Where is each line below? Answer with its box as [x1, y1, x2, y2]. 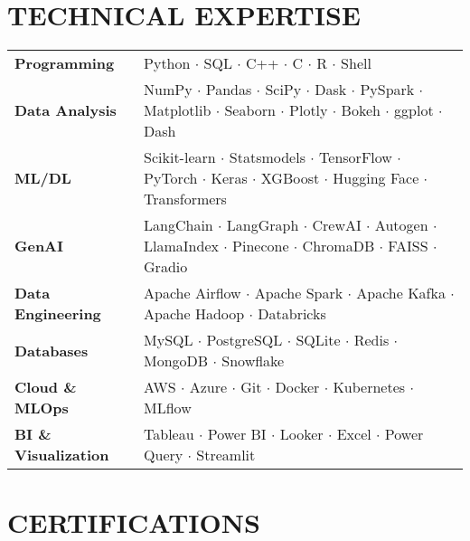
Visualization [14, 444, 109, 466]
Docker [275, 376, 320, 398]
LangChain [144, 214, 213, 236]
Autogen [374, 214, 428, 236]
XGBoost [260, 167, 320, 189]
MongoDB [144, 350, 209, 372]
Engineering [14, 303, 101, 325]
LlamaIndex [144, 235, 219, 257]
